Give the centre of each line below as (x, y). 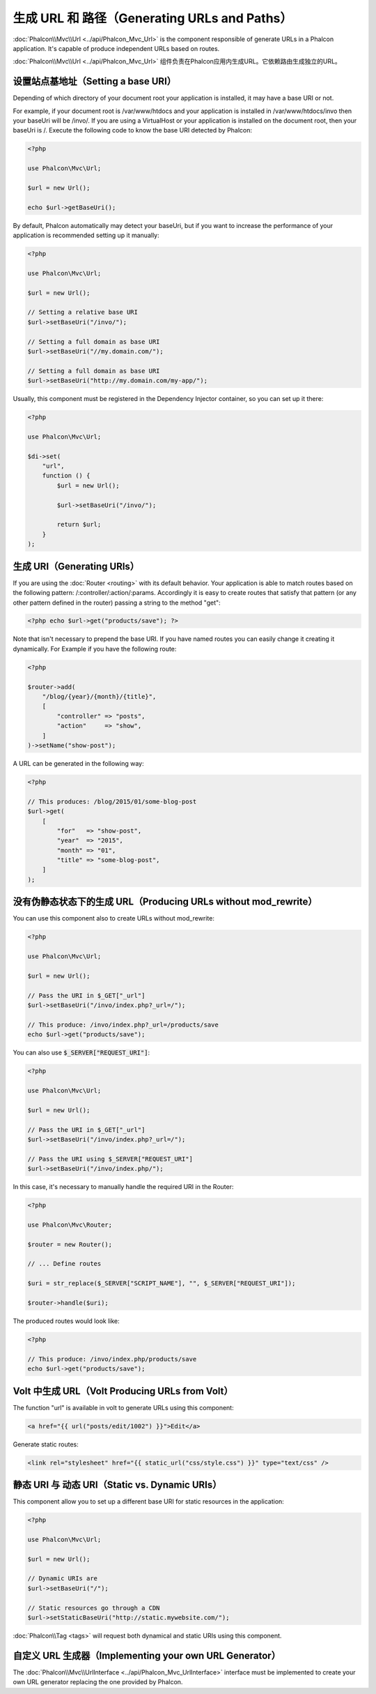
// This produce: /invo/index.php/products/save (112, 1359)
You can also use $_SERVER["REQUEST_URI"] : (81, 1052)
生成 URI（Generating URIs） (76, 566)
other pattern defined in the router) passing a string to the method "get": (117, 603)
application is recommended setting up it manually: (86, 235)
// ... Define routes (64, 1264)
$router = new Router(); (70, 1244)
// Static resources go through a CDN (94, 1608)
